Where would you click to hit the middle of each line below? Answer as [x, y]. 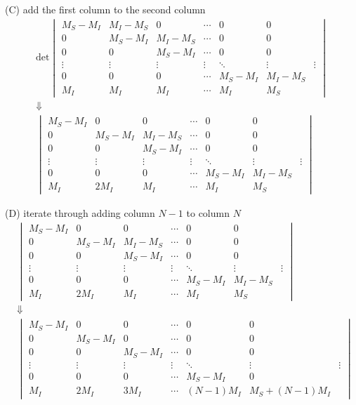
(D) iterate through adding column [80, 212]
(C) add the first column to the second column [105, 9]
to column [208, 212]
